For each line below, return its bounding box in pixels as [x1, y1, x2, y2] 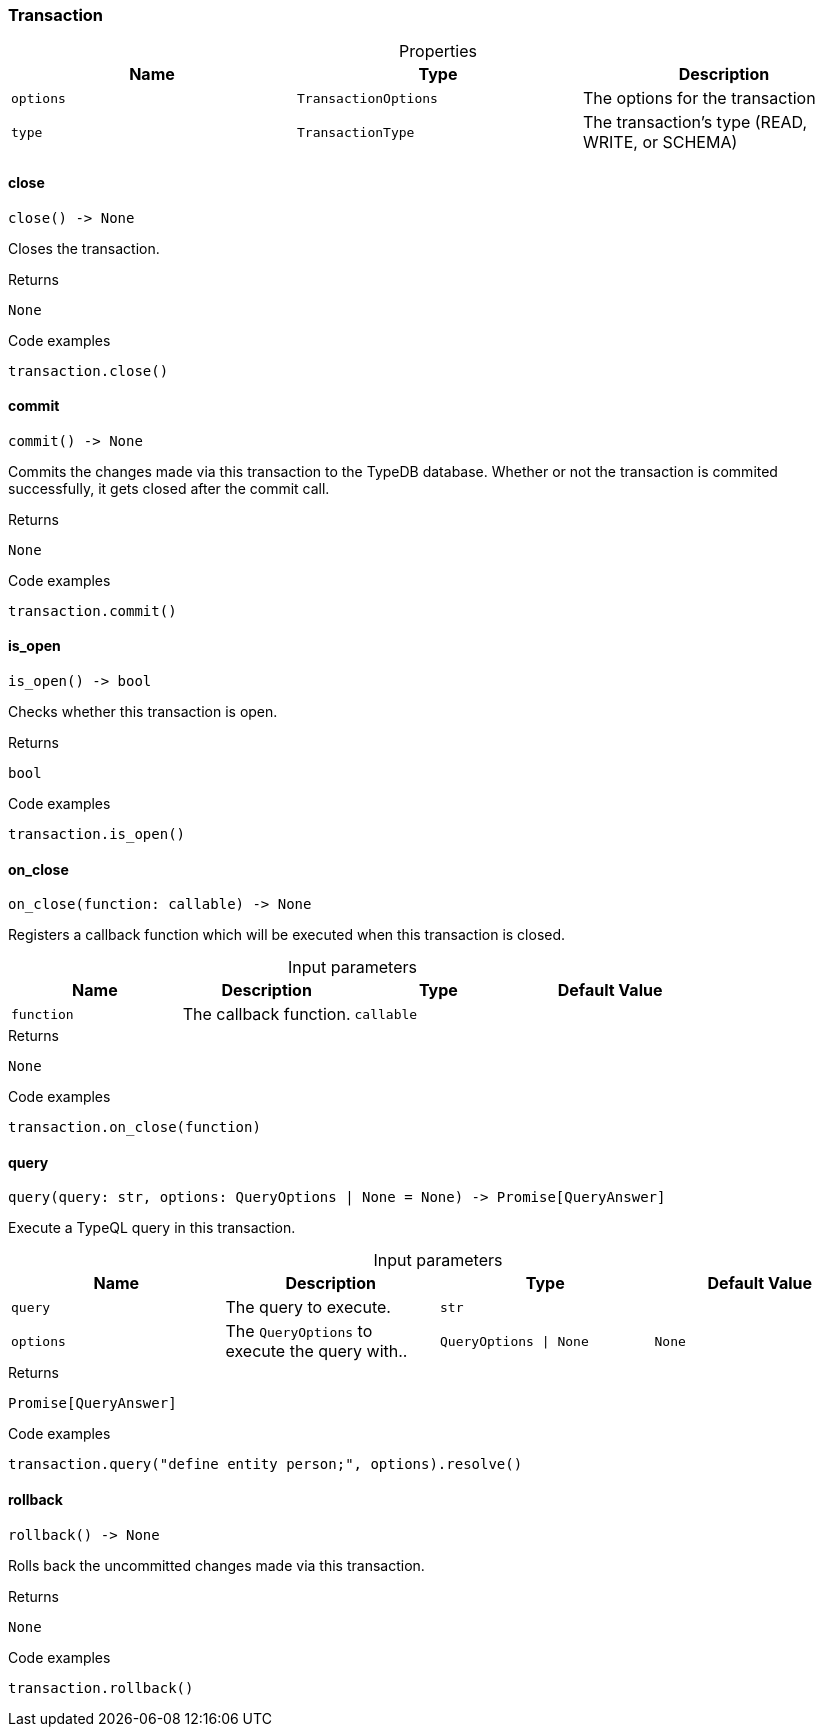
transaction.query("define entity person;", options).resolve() [8, 1456, 523, 1473]
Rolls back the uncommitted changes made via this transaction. [8, 1556, 425, 1574]
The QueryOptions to [225, 1321, 373, 1342]
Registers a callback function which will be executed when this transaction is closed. [8, 926, 566, 944]
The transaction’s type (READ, [582, 112, 807, 133]
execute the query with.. [225, 1341, 408, 1362]
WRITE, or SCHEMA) [582, 132, 738, 153]
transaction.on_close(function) [8, 1119, 261, 1136]
